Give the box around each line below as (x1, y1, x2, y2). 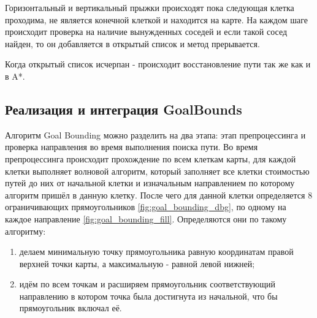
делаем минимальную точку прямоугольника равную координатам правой (19, 245, 294, 258)
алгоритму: (5, 224, 46, 237)
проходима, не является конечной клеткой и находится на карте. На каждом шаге (5, 13, 308, 26)
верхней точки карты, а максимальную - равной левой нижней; (19, 257, 255, 270)
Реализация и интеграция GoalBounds (5, 99, 242, 118)
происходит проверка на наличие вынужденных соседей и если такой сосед (5, 25, 288, 38)
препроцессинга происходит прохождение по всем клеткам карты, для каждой (5, 152, 296, 165)
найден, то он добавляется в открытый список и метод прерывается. (5, 37, 260, 50)
